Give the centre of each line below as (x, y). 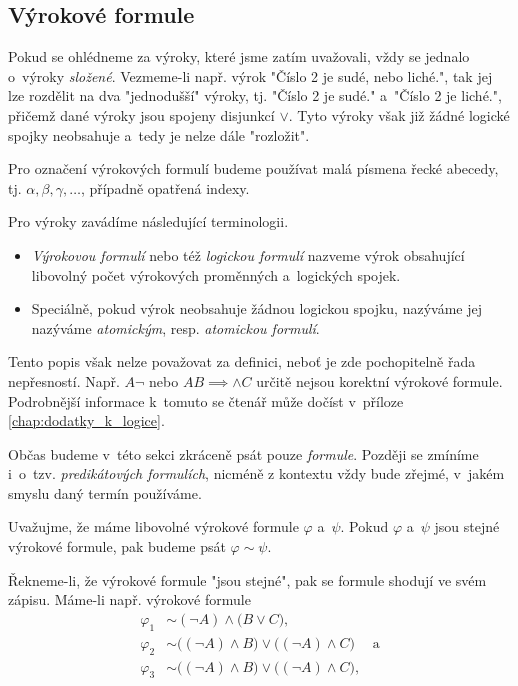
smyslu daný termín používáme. (105, 492)
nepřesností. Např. (64, 380)
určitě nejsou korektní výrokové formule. (379, 380)
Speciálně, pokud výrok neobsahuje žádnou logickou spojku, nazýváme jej (256, 308)
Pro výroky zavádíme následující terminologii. (148, 221)
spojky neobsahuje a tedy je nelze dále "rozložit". (159, 134)
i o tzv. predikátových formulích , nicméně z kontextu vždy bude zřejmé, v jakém (256, 473)
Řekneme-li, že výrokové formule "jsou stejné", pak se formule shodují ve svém (247, 579)
